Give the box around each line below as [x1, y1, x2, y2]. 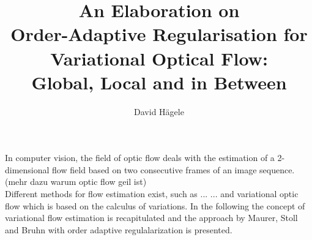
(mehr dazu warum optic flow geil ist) [5, 175, 147, 188]
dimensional [5, 163, 50, 176]
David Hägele [134, 105, 184, 118]
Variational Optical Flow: [50, 45, 268, 70]
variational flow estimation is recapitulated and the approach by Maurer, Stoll [5, 211, 298, 224]
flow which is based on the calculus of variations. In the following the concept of [5, 199, 305, 212]
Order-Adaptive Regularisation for [10, 21, 308, 47]
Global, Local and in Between [31, 69, 287, 94]
